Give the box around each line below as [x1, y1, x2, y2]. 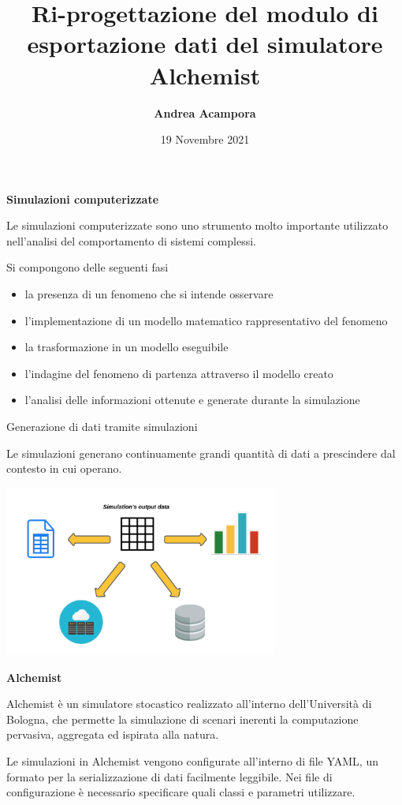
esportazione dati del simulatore [27, 28, 383, 60]
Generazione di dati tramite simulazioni [6, 418, 198, 435]
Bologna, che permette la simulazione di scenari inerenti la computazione [6, 710, 359, 727]
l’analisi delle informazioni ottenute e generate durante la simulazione [24, 391, 360, 408]
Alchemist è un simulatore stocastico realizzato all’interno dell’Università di [6, 695, 372, 712]
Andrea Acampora [154, 104, 256, 121]
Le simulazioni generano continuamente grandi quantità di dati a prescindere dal [6, 444, 396, 461]
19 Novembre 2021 [160, 131, 250, 148]
